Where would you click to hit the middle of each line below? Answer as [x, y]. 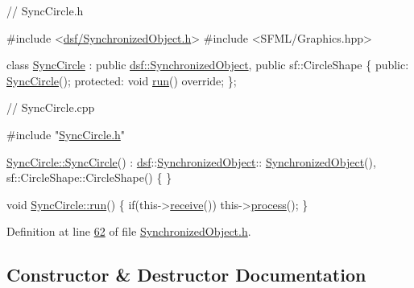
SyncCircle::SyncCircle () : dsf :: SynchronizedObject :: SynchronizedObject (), [191, 161]
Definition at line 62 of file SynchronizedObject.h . [129, 231]
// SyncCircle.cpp [51, 107]
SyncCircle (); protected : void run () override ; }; [122, 80]
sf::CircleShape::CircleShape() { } [89, 177]
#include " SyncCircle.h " [66, 134]
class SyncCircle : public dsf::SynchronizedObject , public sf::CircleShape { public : [208, 65]
